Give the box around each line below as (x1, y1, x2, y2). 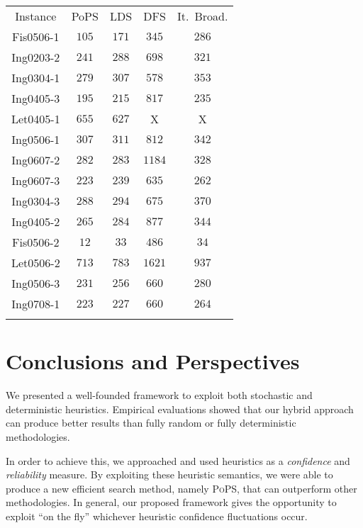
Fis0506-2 (12, 234, 60, 250)
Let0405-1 (11, 111, 60, 127)
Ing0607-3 (11, 172, 60, 189)
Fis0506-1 (12, 28, 60, 45)
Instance (15, 8, 57, 24)
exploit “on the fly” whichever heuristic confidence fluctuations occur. (6, 508, 308, 523)
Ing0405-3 (11, 90, 60, 106)
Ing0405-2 (11, 213, 60, 230)
